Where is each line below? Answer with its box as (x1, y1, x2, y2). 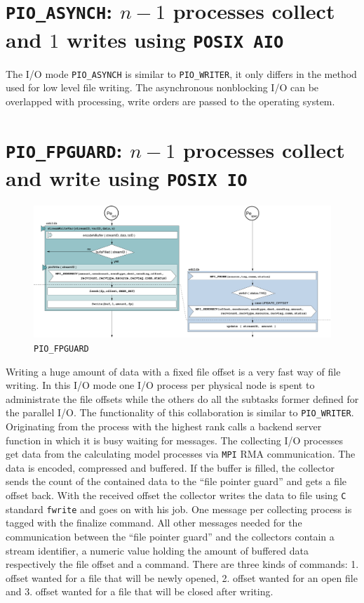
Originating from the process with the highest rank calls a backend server (6, 419, 322, 434)
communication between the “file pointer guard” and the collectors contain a (6, 529, 335, 543)
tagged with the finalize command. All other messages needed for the (6, 515, 302, 530)
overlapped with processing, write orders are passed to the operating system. (6, 93, 335, 108)
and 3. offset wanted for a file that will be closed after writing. (6, 584, 274, 599)
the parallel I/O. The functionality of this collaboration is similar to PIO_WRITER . (6, 405, 354, 420)
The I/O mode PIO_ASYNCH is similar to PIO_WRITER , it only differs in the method (6, 66, 357, 81)
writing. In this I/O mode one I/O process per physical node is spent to (6, 378, 315, 392)
